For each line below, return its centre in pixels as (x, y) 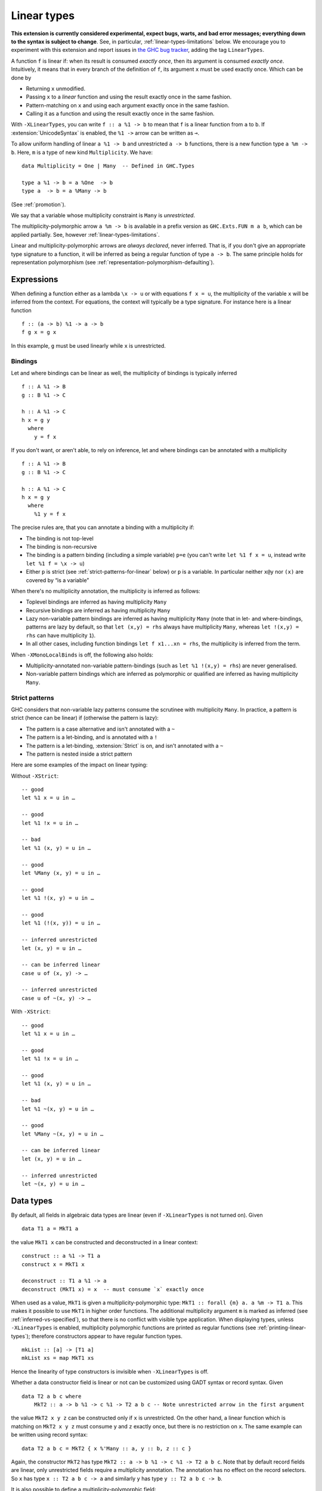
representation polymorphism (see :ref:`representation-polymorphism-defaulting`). (113, 262)
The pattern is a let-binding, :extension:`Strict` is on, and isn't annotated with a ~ (125, 745)
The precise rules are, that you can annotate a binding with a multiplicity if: (103, 527)
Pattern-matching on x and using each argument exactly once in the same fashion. (128, 105)
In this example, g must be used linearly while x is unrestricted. (89, 345)
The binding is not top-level (60, 538)
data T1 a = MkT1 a (50, 1229)
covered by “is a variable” (58, 580)
